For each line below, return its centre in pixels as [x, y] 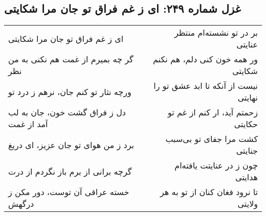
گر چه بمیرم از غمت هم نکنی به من [71, 59]
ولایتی [248, 204]
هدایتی [247, 177]
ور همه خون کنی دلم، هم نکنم [205, 59]
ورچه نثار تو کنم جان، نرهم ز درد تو [70, 91]
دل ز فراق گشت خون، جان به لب [67, 112]
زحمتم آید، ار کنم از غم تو [213, 112]
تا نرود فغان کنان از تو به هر [209, 192]
